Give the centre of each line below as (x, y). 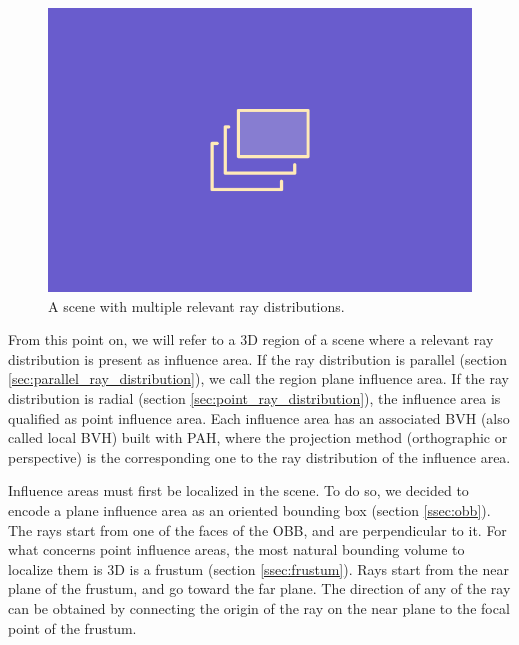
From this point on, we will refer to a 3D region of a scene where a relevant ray (251, 339)
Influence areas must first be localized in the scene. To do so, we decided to (238, 490)
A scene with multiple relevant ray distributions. (196, 305)
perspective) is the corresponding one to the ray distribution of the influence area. (259, 456)
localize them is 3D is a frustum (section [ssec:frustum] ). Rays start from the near (258, 568)
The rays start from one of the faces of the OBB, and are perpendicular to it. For (257, 529)
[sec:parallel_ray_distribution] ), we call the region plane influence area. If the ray (258, 378)
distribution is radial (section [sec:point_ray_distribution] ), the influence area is (254, 398)
